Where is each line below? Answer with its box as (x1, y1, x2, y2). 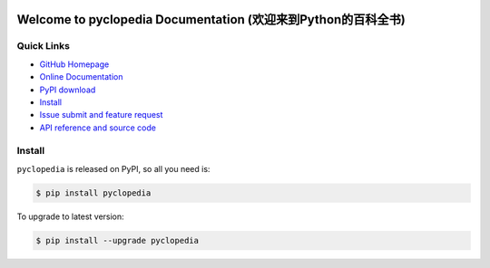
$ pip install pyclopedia (35, 187, 152, 198)
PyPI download (39, 84, 96, 95)
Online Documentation (39, 72, 123, 82)
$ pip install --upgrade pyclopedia (35, 235, 200, 245)
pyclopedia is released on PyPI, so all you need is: (16, 163, 211, 174)
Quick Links (16, 40, 70, 53)
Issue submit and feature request (39, 110, 163, 120)
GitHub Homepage (39, 59, 110, 70)
